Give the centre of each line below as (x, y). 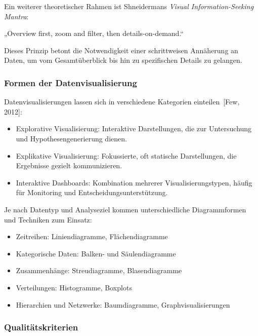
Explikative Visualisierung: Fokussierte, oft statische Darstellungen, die (126, 155)
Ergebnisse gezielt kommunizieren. (69, 165)
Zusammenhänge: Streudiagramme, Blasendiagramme (99, 270)
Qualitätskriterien (41, 327)
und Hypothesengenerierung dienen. (71, 138)
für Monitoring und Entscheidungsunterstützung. (92, 192)
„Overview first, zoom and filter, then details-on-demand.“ (94, 33)
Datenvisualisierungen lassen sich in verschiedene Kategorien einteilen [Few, (122, 102)
